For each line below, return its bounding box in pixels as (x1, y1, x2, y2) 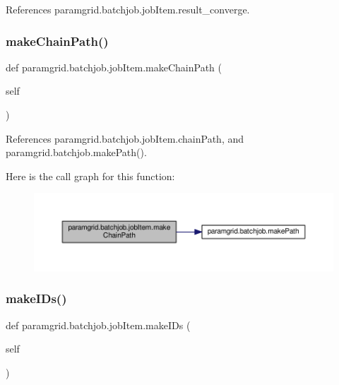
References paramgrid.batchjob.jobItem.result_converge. (6, 2, 250, 16)
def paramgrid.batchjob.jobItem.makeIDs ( (6, 317, 191, 332)
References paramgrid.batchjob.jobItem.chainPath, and (6, 131, 244, 146)
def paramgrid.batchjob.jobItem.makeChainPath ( (6, 59, 222, 74)
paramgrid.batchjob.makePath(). (6, 145, 147, 160)
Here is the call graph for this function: (6, 168, 175, 183)
